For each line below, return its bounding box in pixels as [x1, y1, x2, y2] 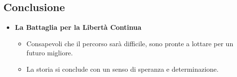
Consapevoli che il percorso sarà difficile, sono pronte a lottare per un [26, 38, 234, 48]
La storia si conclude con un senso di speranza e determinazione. [26, 64, 219, 74]
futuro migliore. [26, 48, 73, 58]
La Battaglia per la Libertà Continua [15, 22, 142, 32]
